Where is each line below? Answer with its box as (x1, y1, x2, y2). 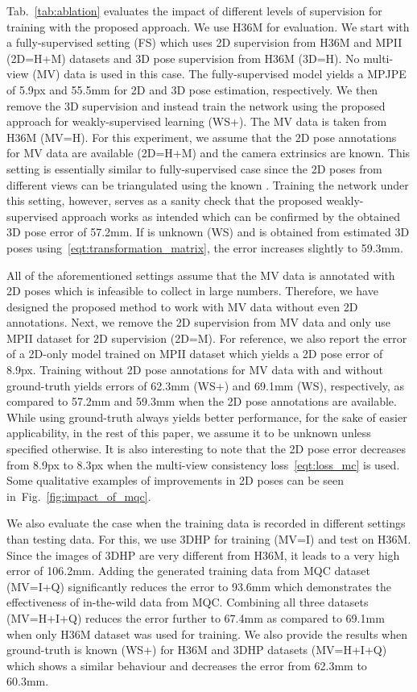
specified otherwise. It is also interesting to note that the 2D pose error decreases (6, 440, 407, 457)
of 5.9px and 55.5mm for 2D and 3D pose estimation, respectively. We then (6, 81, 378, 98)
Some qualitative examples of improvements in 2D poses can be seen (6, 472, 345, 489)
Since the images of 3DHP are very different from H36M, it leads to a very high (6, 546, 400, 563)
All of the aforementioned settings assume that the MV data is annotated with (6, 266, 395, 283)
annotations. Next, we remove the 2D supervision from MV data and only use (6, 314, 391, 331)
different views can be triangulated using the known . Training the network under (6, 176, 409, 193)
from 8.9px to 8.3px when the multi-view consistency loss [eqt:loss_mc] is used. (6, 456, 400, 473)
